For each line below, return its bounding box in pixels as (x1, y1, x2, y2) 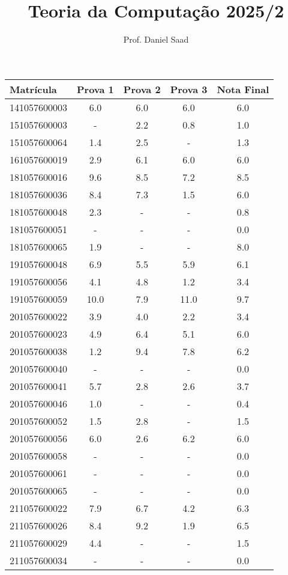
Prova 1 (77, 82, 114, 96)
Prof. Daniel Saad (123, 33, 189, 46)
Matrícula (10, 82, 57, 96)
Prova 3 (170, 82, 208, 96)
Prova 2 (123, 82, 161, 96)
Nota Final (217, 82, 269, 96)
